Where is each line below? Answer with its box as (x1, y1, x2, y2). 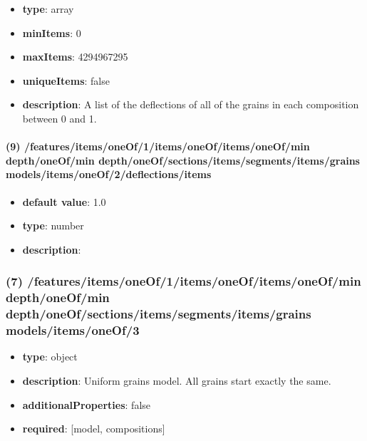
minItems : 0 (22, 25, 81, 40)
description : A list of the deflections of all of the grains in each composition (22, 97, 359, 112)
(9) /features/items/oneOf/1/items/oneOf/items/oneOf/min (6, 139, 310, 154)
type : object (22, 349, 78, 364)
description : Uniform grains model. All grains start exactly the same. (22, 373, 331, 388)
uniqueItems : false (22, 73, 110, 88)
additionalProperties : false (22, 397, 151, 412)
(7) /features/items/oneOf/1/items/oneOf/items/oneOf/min (6, 272, 361, 290)
